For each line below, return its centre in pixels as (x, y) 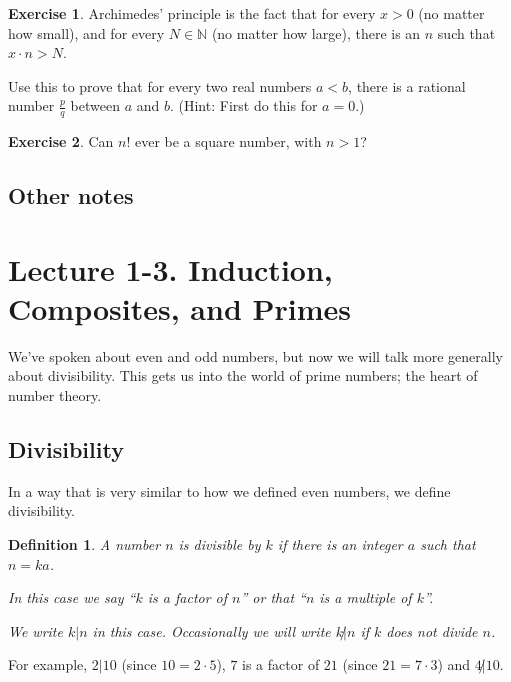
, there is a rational (407, 85)
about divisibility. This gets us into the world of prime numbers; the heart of (243, 375)
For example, (48, 664)
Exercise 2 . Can (61, 141)
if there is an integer (340, 544)
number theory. (55, 395)
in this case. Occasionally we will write (211, 630)
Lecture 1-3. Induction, (170, 268)
